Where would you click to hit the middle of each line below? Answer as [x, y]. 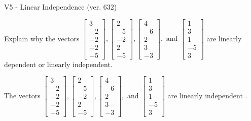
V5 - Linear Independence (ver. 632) [61, 7]
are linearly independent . [207, 95]
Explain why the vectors [42, 38]
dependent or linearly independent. [58, 64]
